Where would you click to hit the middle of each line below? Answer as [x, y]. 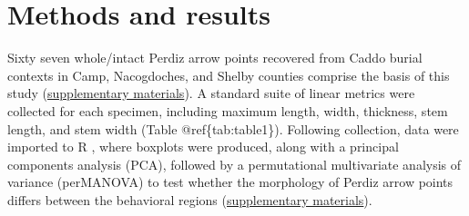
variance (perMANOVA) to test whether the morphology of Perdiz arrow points [230, 182]
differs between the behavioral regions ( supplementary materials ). [190, 199]
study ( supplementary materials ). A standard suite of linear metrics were [211, 93]
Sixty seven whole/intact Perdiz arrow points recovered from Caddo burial [215, 58]
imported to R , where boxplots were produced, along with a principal [203, 147]
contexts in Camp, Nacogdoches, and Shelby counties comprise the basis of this [229, 75]
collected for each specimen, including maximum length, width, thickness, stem [228, 110]
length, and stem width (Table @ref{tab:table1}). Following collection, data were [233, 128]
